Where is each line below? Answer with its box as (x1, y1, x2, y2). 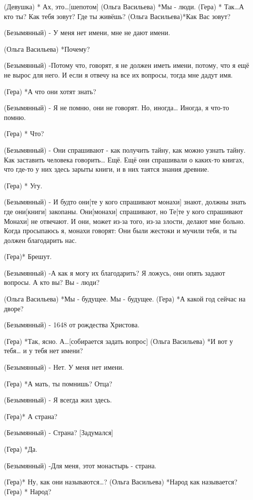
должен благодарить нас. (4, 235, 77, 245)
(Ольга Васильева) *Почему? (4, 43, 90, 54)
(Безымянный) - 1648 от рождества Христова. (4, 320, 140, 330)
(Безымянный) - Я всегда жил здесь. (4, 395, 112, 405)
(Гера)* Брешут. (4, 251, 52, 261)
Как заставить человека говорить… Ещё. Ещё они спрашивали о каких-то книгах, (4, 154, 244, 164)
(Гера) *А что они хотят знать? (4, 86, 96, 96)
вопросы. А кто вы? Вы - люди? (4, 277, 100, 287)
